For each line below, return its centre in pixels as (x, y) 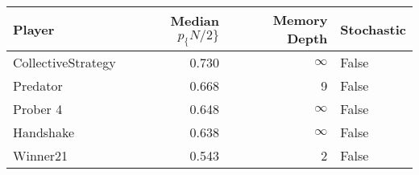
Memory (300, 20)
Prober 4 (38, 109)
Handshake (44, 132)
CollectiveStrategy (64, 62)
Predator (38, 85)
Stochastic (373, 29)
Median (195, 20)
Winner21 (41, 155)
